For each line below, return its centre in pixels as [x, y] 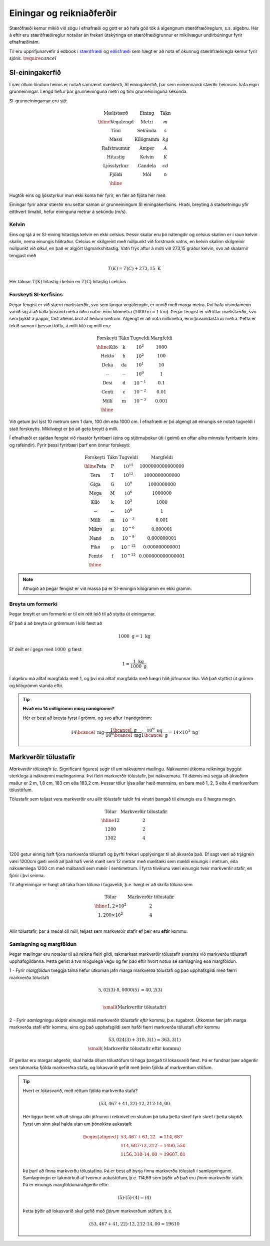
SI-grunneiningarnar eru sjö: [38, 101]
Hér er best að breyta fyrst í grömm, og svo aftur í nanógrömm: [87, 718]
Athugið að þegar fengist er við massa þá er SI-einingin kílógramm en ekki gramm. [107, 588]
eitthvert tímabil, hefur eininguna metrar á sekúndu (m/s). [68, 212]
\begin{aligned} [101, 1137]
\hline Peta [95, 466]
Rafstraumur [116, 148]
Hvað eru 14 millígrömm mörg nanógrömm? [68, 709]
